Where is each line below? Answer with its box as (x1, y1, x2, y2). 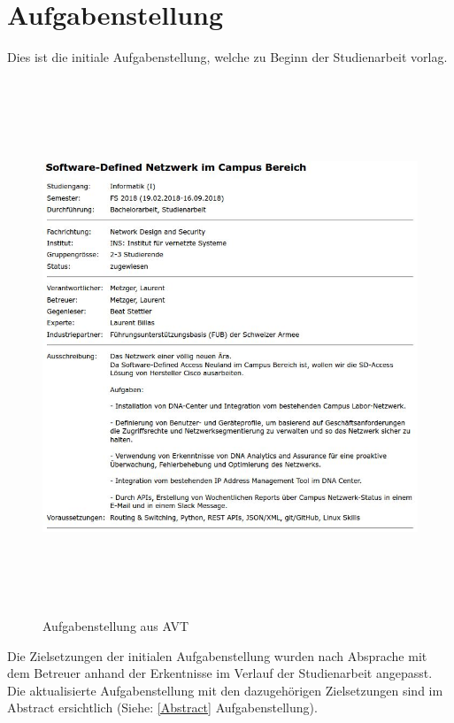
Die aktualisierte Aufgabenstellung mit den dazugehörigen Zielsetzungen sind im (7, 681, 443, 699)
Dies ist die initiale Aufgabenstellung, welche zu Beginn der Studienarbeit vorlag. (7, 48, 448, 66)
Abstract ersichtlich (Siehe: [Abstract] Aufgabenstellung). (7, 698, 318, 717)
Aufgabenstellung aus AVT (42, 617, 189, 635)
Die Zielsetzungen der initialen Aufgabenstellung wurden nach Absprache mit (7, 646, 427, 665)
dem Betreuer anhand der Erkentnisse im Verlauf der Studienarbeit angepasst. (7, 664, 433, 682)
